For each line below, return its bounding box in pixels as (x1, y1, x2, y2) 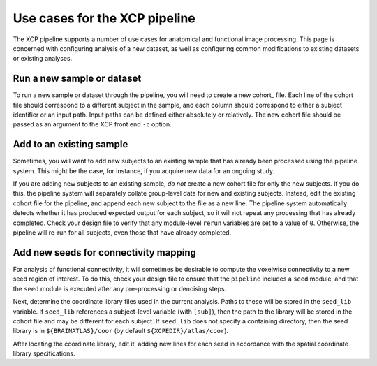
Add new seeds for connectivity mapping (13, 247, 197, 258)
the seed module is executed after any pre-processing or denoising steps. (13, 284, 227, 293)
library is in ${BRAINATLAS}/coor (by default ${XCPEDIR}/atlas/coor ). (13, 327, 229, 335)
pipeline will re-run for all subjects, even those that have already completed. (13, 228, 232, 237)
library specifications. (13, 349, 75, 358)
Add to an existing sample (13, 138, 128, 150)
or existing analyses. (13, 54, 73, 63)
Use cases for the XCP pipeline (13, 10, 195, 26)
